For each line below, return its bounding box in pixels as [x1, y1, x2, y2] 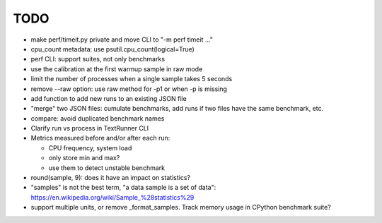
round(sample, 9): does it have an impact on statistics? [30, 174, 191, 182]
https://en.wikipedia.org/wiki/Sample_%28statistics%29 [30, 193, 195, 201]
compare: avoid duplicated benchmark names [30, 114, 165, 123]
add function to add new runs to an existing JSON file [30, 94, 187, 102]
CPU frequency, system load [48, 143, 132, 152]
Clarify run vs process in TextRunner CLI [30, 124, 149, 133]
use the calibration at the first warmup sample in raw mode [30, 64, 203, 73]
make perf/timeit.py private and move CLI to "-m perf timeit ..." [30, 35, 214, 44]
